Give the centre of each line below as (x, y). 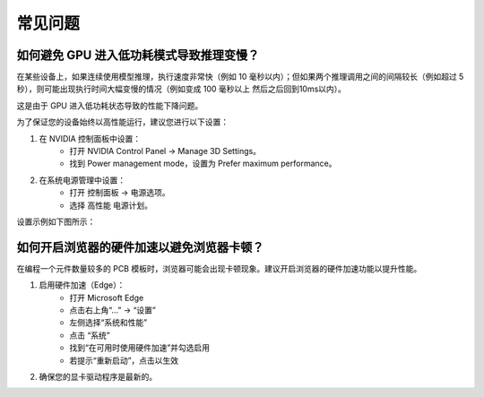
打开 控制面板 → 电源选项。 (120, 193)
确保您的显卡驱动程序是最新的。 (98, 377)
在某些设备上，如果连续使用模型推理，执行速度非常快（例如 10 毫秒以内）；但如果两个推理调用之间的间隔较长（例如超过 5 (240, 77)
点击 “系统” (90, 335)
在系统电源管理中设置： (82, 180)
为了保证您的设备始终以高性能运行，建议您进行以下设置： (122, 122)
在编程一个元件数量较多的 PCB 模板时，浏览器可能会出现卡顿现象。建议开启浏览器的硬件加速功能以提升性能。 (219, 268)
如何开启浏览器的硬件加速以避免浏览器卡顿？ (140, 247)
